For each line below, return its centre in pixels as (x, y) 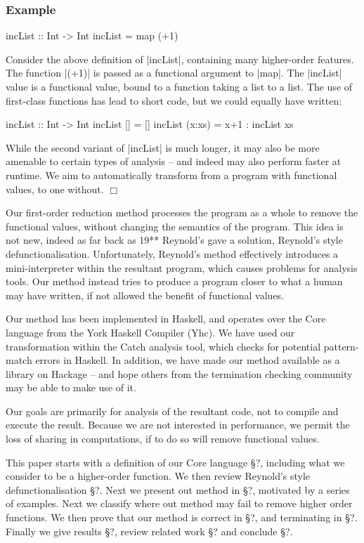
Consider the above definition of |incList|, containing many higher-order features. (180, 59)
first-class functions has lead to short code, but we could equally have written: (174, 100)
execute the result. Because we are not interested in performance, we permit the (178, 425)
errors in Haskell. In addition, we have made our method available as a (188, 360)
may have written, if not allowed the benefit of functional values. (145, 295)
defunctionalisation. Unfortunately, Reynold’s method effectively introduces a (172, 253)
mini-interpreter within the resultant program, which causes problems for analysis (182, 267)
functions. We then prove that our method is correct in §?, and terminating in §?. (182, 517)
